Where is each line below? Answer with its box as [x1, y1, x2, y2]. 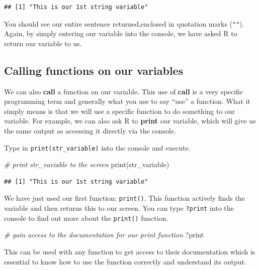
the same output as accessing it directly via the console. [4, 125, 176, 136]
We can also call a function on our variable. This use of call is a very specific [4, 86, 243, 96]
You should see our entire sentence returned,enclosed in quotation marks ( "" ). [4, 18, 244, 29]
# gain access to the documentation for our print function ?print [4, 229, 204, 240]
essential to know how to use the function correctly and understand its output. [4, 256, 246, 266]
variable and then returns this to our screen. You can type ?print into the [4, 203, 234, 213]
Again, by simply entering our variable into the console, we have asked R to [4, 28, 237, 39]
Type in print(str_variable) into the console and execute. [4, 142, 191, 153]
